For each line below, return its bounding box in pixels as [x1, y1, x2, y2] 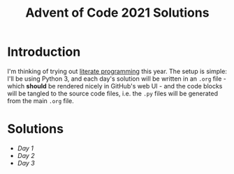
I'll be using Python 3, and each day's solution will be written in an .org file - [7, 74, 227, 83]
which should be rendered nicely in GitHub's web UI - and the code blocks [7, 81, 223, 90]
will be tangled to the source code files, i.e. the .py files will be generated [7, 89, 219, 97]
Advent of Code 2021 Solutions [25, 5, 210, 21]
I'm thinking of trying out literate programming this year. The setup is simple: [7, 67, 227, 75]
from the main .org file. [7, 96, 75, 105]
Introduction [7, 44, 81, 60]
